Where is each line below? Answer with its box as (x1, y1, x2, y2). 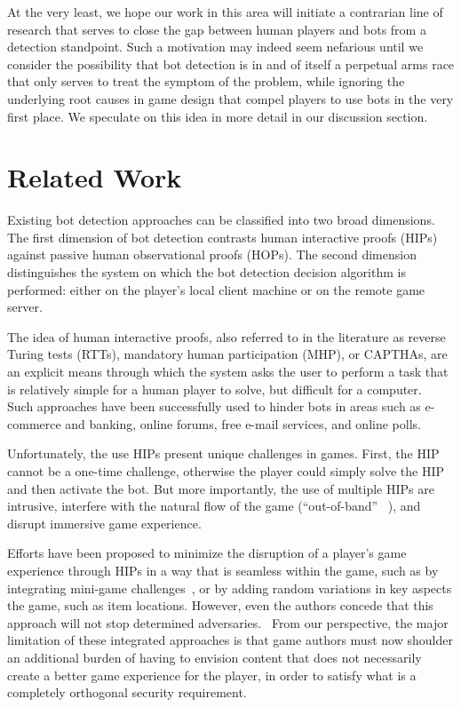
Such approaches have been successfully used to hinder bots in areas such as (7, 397, 421, 416)
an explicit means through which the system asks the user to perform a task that (7, 362, 449, 381)
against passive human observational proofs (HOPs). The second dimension (7, 245, 417, 264)
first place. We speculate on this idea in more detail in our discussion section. (7, 107, 428, 125)
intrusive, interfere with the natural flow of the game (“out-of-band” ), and (7, 496, 421, 515)
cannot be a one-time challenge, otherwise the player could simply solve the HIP (7, 462, 445, 480)
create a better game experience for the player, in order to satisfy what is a (7, 665, 417, 684)
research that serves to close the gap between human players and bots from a (7, 20, 426, 38)
